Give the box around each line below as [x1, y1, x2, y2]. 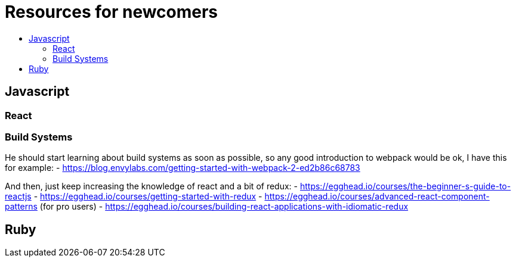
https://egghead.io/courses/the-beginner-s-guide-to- [299, 181, 511, 192]
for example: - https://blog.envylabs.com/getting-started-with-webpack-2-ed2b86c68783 [5, 163, 360, 173]
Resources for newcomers [5, 2, 218, 22]
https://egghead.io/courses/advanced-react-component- [264, 191, 490, 202]
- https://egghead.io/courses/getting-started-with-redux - [33, 191, 262, 202]
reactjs [5, 191, 32, 202]
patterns [5, 201, 38, 212]
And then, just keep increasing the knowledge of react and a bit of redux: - [5, 181, 298, 192]
